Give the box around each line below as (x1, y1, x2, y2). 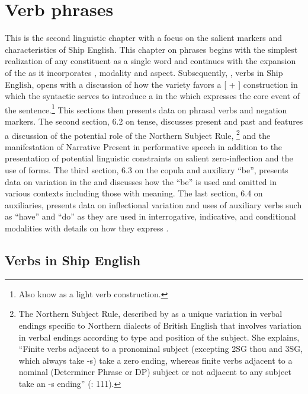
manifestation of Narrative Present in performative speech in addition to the (5, 140, 283, 152)
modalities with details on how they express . (5, 221, 169, 234)
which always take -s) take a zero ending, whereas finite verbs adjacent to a (18, 354, 293, 366)
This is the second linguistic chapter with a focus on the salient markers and (5, 31, 283, 44)
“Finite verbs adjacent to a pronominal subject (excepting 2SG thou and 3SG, (18, 342, 303, 355)
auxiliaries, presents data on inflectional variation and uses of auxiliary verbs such (5, 198, 302, 211)
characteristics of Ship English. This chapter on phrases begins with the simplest (5, 43, 298, 55)
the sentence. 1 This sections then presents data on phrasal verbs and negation (5, 101, 287, 116)
